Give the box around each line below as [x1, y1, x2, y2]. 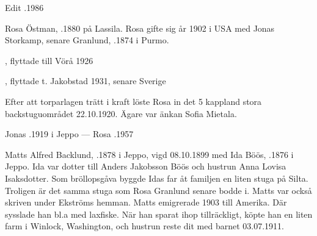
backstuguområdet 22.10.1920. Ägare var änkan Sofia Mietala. [5, 107, 237, 120]
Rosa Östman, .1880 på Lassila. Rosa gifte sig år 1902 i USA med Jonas [5, 21, 275, 34]
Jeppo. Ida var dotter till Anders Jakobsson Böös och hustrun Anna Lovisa [5, 160, 286, 173]
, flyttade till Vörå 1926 [5, 54, 93, 66]
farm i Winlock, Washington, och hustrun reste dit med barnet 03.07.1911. [5, 220, 284, 232]
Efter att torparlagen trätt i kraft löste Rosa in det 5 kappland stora [5, 95, 262, 107]
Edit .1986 [5, 1, 44, 13]
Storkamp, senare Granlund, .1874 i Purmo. [5, 34, 169, 46]
